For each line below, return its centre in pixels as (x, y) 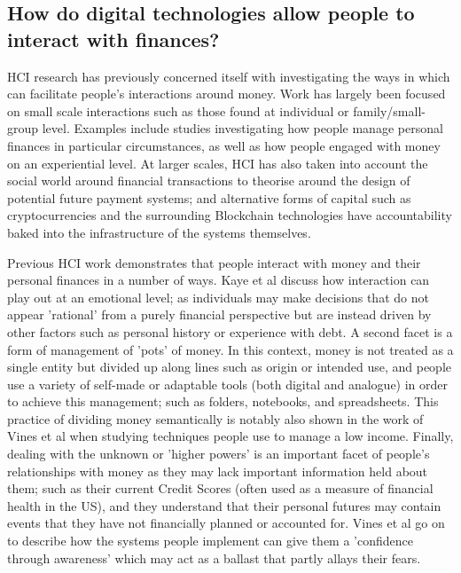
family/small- (389, 110)
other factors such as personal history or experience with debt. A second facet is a (230, 331)
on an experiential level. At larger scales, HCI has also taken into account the (218, 163)
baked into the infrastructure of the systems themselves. (159, 232)
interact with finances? (113, 39)
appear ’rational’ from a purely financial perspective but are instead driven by (219, 314)
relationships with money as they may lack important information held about (218, 471)
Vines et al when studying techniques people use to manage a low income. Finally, (230, 436)
